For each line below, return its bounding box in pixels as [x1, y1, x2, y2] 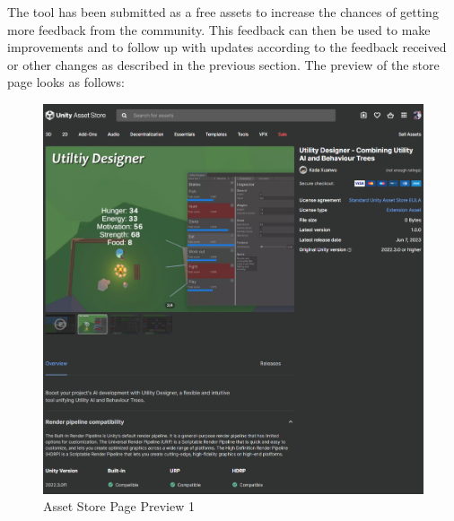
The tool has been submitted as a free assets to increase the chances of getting [7, 3, 439, 21]
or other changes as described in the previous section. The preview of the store [7, 55, 440, 74]
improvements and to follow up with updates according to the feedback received [7, 38, 447, 56]
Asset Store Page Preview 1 [43, 497, 195, 516]
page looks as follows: [7, 73, 125, 91]
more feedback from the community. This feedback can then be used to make [7, 20, 431, 39]
